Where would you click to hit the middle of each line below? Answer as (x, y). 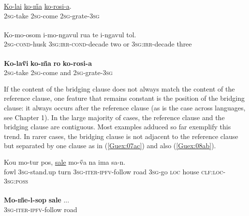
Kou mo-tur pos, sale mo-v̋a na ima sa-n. (65, 162)
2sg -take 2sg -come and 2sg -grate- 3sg (58, 72)
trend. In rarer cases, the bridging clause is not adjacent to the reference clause (121, 136)
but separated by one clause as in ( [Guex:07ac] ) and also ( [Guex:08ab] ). (110, 146)
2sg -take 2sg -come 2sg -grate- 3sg (52, 15)
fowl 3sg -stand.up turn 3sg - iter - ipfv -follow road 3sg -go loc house (102, 171)
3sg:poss (16, 181)
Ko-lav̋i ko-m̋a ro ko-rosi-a (48, 63)
